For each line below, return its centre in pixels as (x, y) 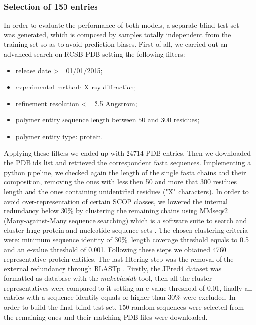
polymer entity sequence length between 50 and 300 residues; (108, 120)
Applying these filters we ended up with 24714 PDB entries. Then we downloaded (127, 153)
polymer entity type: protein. (59, 136)
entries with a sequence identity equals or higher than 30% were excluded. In (120, 297)
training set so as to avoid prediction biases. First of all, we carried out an (116, 44)
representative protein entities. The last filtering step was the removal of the (119, 259)
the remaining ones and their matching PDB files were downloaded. (106, 316)
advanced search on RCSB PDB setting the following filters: (95, 54)
